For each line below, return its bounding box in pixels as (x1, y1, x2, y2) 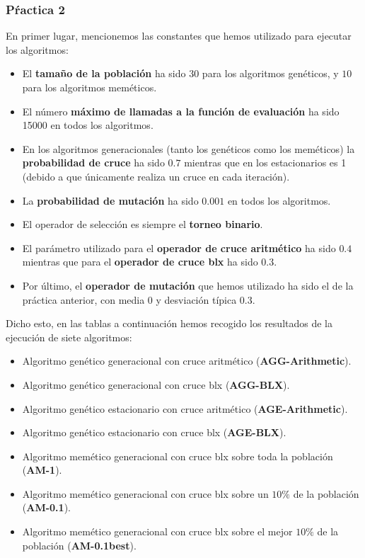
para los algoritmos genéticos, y (202, 66, 339, 81)
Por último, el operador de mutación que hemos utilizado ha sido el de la (22, 278, 354, 292)
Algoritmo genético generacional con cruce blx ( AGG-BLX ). (22, 377, 290, 392)
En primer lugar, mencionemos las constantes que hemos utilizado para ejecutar (6, 28, 352, 43)
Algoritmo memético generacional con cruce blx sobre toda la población (22, 448, 333, 463)
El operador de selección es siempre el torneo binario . (22, 217, 263, 232)
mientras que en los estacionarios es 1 (184, 155, 347, 170)
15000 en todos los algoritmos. (22, 118, 153, 132)
